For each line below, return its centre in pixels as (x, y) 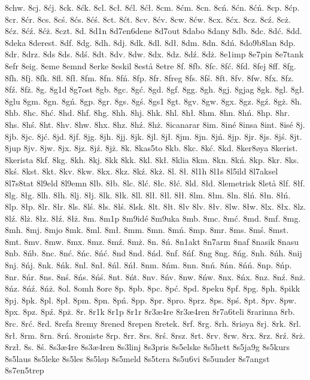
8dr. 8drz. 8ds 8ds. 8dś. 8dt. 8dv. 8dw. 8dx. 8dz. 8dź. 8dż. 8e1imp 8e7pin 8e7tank (154, 54)
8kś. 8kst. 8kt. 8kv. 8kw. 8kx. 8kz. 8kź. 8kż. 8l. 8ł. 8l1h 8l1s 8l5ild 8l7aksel (142, 171)
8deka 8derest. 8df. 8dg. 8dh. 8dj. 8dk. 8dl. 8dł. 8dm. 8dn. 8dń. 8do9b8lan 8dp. (150, 42)
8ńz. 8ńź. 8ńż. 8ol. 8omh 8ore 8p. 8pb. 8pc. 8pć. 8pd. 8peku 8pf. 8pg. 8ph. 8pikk (153, 288)
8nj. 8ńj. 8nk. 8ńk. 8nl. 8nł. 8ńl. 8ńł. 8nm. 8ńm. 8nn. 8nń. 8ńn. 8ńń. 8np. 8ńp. (148, 265)
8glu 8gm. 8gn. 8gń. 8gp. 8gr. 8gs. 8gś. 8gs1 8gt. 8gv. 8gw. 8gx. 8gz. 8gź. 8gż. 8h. (154, 101)
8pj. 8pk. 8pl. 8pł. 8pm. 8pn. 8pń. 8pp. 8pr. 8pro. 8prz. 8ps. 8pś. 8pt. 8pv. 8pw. (151, 300)
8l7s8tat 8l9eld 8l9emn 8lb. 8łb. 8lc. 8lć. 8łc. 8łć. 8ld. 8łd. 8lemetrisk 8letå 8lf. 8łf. (155, 183)
